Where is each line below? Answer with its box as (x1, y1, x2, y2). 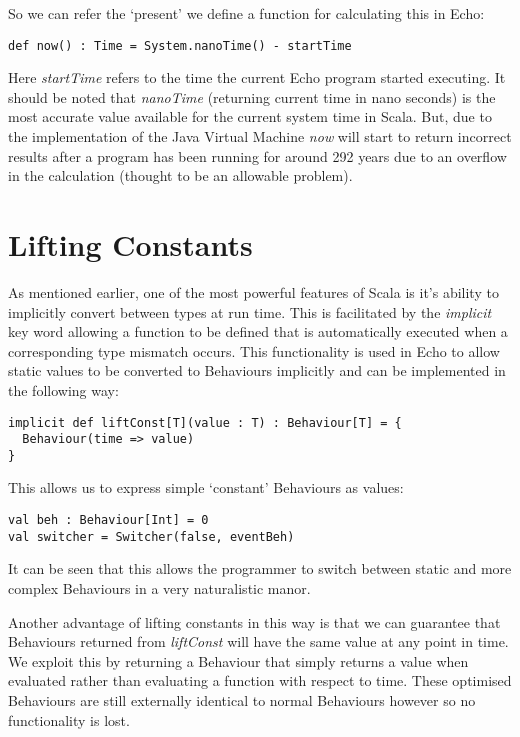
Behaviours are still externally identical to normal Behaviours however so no (8, 689, 476, 710)
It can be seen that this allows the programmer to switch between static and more (8, 558, 512, 579)
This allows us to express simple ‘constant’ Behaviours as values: (8, 477, 404, 498)
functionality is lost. (8, 709, 130, 730)
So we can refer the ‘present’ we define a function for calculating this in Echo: (8, 3, 485, 23)
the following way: (8, 379, 119, 400)
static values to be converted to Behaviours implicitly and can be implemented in (8, 360, 506, 381)
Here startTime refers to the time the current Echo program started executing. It (8, 67, 506, 88)
